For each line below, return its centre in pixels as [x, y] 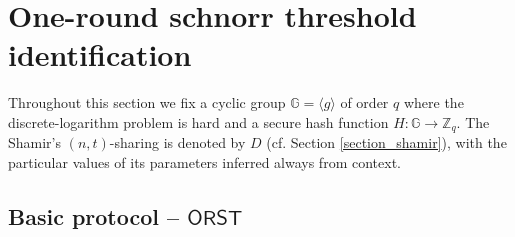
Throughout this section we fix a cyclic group [147, 102]
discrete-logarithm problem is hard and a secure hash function [198, 121]
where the [433, 102]
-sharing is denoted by [177, 142]
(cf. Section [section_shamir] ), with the [386, 142]
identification [100, 54]
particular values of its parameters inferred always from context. [204, 161]
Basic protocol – [94, 215]
